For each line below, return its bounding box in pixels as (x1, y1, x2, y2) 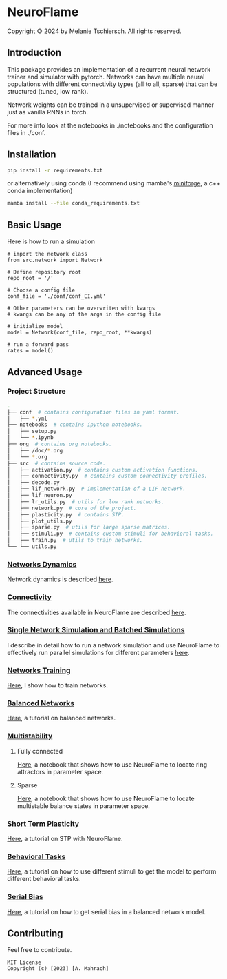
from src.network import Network (7, 256, 103, 264)
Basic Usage (7, 219, 62, 231)
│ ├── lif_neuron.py (7, 492, 72, 499)
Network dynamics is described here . (7, 575, 113, 583)
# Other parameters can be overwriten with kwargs (7, 305, 155, 312)
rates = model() (7, 347, 54, 354)
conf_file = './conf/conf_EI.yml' (7, 293, 107, 300)
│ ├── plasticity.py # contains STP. (7, 511, 125, 518)
